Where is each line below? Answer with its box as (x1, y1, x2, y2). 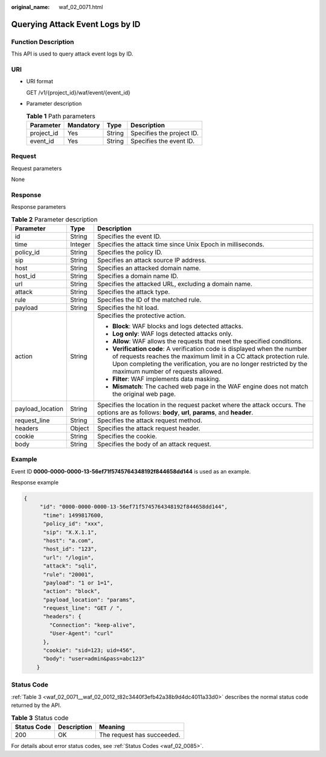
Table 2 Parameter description (11, 215, 98, 223)
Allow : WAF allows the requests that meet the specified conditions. (112, 337, 303, 345)
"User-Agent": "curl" (49, 630, 113, 637)
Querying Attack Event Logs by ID (11, 19, 141, 30)
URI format (26, 78, 54, 85)
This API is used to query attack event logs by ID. (11, 50, 133, 57)
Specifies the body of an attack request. (97, 440, 211, 448)
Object (70, 424, 89, 432)
